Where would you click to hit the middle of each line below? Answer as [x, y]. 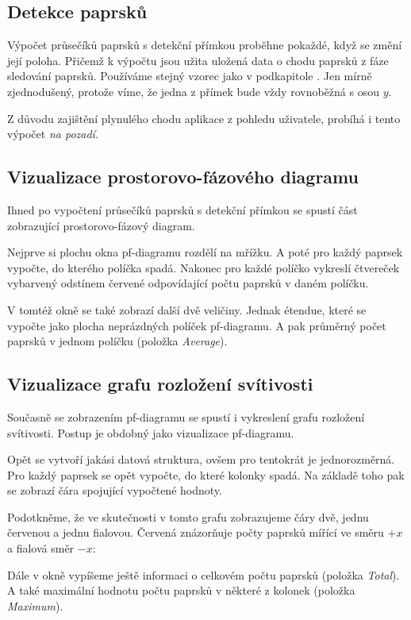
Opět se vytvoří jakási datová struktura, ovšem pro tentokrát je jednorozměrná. [201, 459]
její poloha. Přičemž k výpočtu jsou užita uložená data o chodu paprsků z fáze [198, 60]
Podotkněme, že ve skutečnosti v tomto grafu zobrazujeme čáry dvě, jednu [188, 516]
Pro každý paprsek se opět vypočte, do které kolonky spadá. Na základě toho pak [206, 474]
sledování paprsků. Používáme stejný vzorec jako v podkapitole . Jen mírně [190, 76]
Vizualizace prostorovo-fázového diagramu [183, 177]
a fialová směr [41, 548]
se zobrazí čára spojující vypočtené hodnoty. [115, 490]
